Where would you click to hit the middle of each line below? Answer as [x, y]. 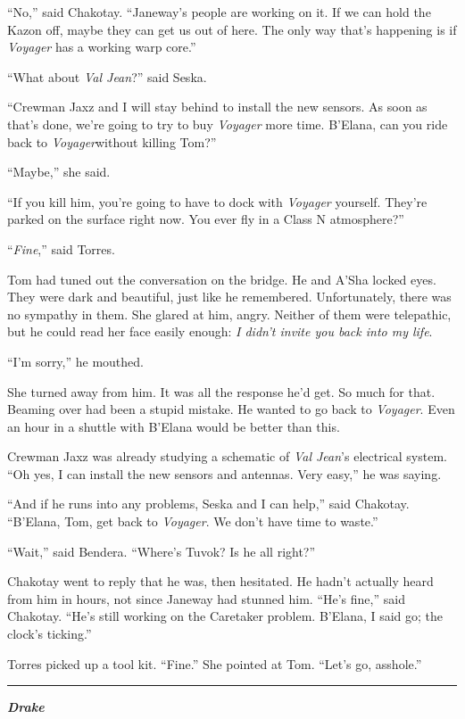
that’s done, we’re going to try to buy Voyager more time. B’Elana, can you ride [228, 124]
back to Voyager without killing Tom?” [112, 141]
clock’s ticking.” [50, 634]
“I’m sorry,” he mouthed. [75, 361]
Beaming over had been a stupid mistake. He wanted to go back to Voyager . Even [231, 409]
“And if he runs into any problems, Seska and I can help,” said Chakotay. [208, 504]
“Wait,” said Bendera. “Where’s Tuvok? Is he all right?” [162, 551]
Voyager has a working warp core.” [102, 47]
